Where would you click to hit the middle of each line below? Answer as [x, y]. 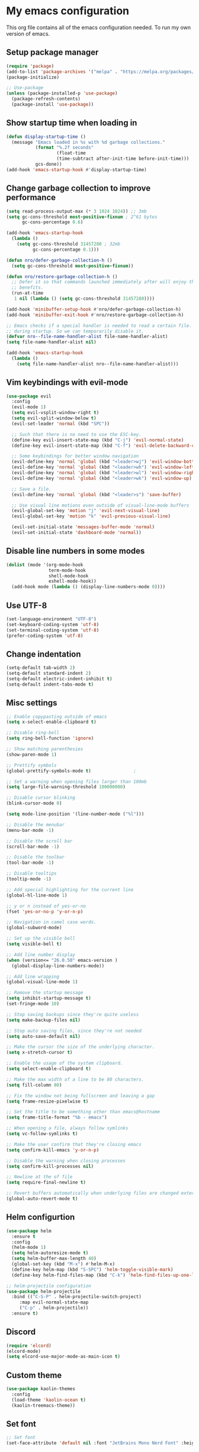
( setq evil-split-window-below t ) [54, 418]
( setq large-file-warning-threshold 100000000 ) [66, 787]
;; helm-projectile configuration [49, 1286]
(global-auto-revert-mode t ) [42, 1199]
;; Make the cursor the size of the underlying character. [81, 1047]
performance [31, 198]
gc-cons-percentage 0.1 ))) [66, 250]
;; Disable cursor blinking [41, 798]
